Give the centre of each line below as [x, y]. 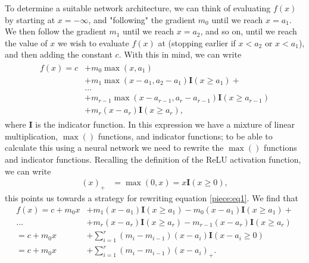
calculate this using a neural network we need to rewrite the [114, 148]
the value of [26, 42]
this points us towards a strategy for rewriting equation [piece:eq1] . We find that [152, 197]
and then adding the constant [59, 54]
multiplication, [32, 136]
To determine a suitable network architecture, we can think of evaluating [138, 8]
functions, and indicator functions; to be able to [185, 136]
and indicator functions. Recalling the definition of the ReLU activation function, [153, 159]
